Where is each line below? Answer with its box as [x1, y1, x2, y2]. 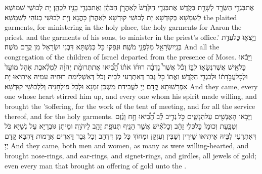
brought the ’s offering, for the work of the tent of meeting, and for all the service [5, 100, 255, 111]
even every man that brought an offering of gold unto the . [5, 160, 187, 170]
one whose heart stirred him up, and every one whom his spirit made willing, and [5, 91, 257, 101]
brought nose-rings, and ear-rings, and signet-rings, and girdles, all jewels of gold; [5, 150, 256, 160]
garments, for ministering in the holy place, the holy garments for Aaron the [5, 22, 242, 32]
